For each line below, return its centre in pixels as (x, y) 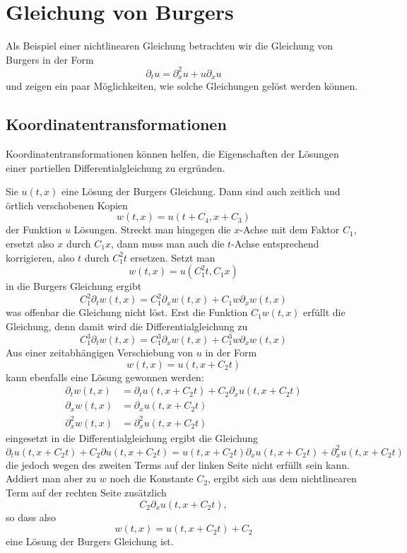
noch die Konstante (152, 478)
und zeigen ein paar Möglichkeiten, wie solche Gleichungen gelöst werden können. (182, 86)
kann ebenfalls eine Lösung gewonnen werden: (105, 377)
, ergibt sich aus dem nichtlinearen (282, 478)
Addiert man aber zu (51, 478)
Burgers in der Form (50, 59)
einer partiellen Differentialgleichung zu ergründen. (116, 167)
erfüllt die (324, 312)
